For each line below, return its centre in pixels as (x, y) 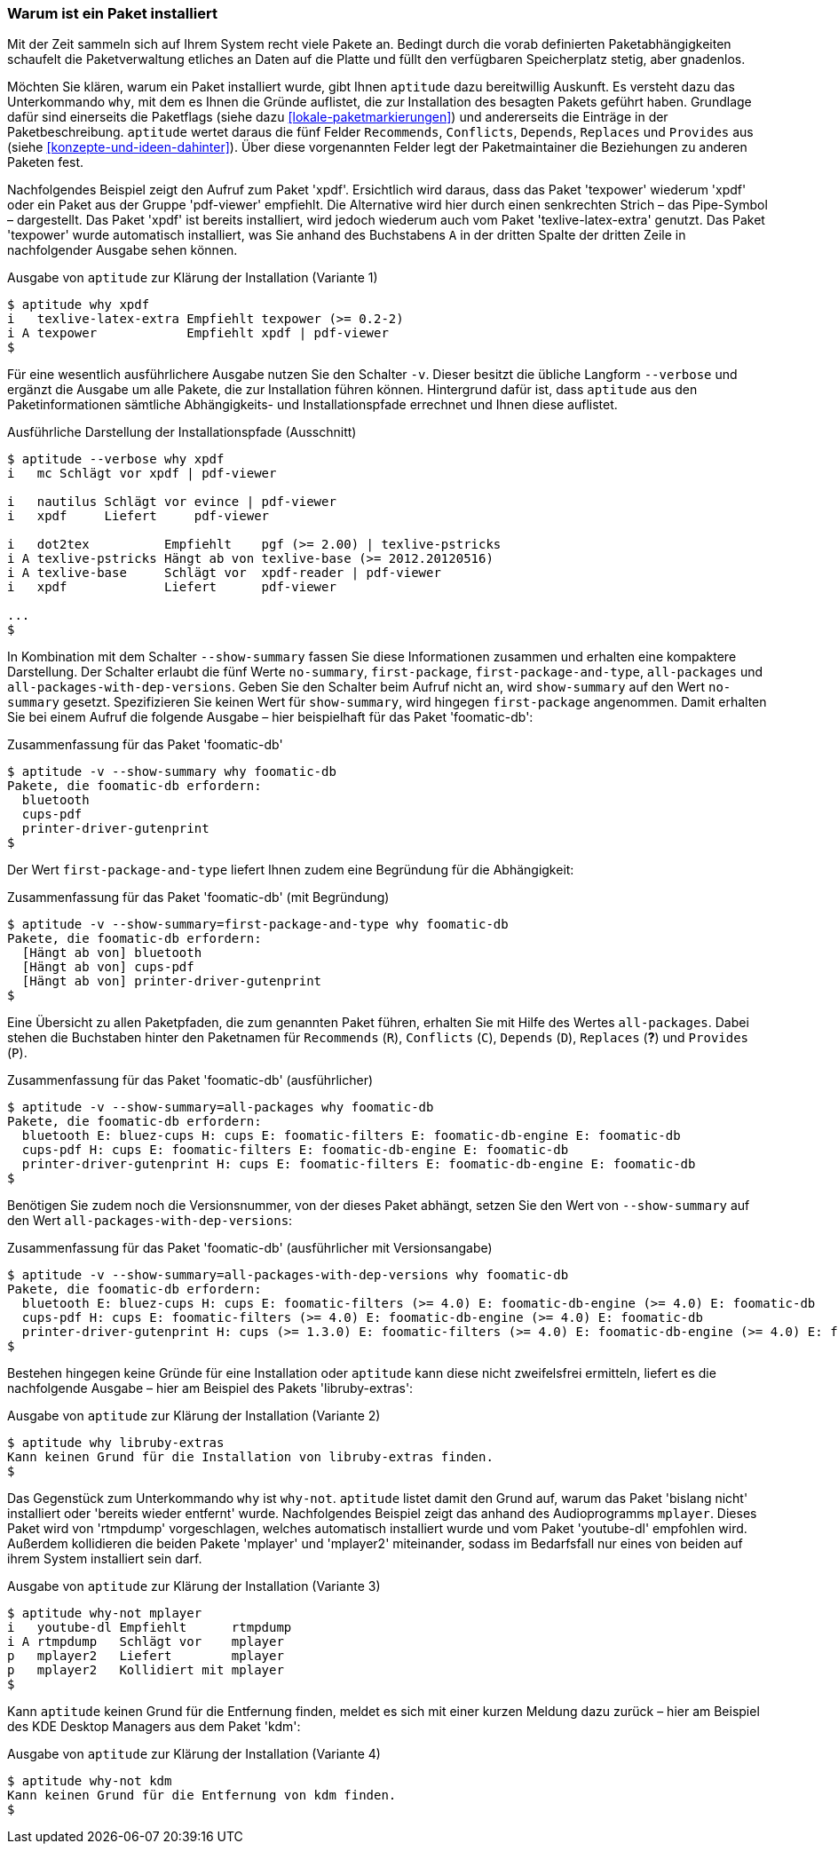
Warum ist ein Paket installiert (112, 13)
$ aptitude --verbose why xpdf (116, 459)
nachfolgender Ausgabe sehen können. (123, 250)
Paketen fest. (46, 162)
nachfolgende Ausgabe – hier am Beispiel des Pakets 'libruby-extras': (210, 1388)
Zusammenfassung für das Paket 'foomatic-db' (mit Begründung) (198, 898)
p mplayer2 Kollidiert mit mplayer (146, 1670)
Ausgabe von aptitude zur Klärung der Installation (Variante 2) (194, 1416)
